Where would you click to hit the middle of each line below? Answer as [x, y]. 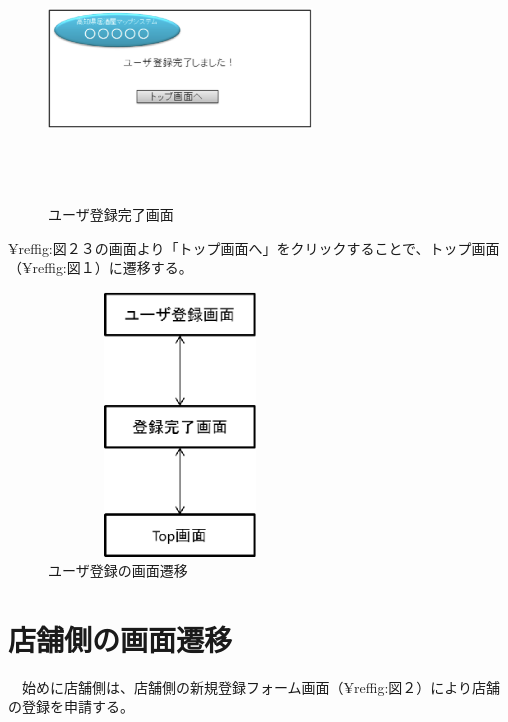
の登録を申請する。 [71, 706]
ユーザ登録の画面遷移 [118, 570]
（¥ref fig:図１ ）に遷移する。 [100, 267]
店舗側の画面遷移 [120, 638]
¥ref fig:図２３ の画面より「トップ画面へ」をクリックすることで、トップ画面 [254, 247]
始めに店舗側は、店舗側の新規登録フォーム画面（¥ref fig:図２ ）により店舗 [261, 686]
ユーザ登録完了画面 [111, 214]
